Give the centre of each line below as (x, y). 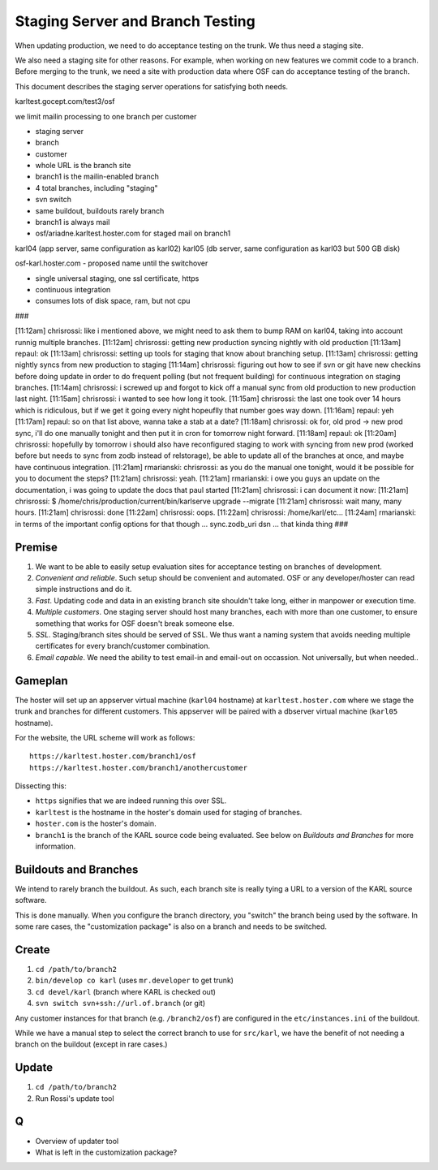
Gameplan (41, 681)
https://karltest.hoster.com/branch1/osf (113, 756)
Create (32, 950)
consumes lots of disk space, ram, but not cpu (113, 301)
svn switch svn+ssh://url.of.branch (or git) (120, 1004)
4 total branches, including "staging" (97, 188)
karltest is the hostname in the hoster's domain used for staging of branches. (169, 812)
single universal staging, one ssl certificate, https (117, 278)
